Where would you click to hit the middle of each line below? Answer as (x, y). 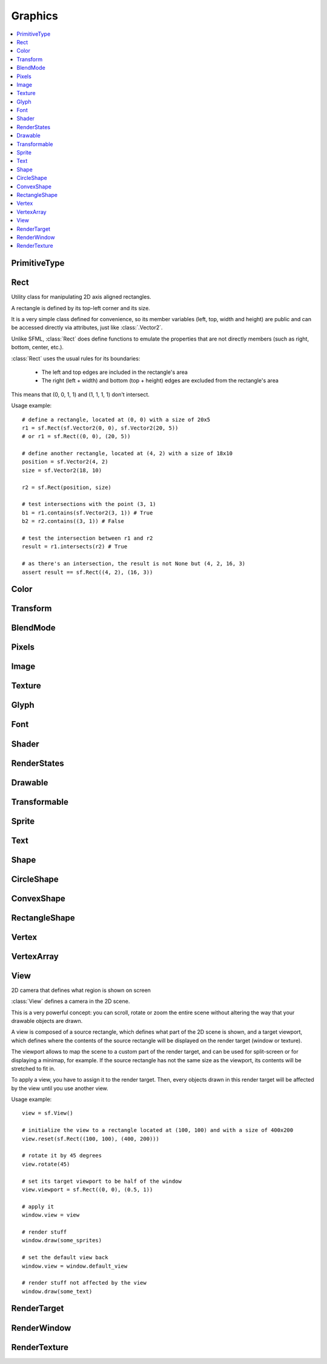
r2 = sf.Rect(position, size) (67, 487)
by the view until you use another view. (60, 1088)
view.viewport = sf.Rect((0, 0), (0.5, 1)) (88, 1189)
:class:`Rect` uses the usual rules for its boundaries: (76, 358)
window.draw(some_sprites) (62, 1240)
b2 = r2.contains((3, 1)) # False (73, 521)
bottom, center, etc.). (37, 347)
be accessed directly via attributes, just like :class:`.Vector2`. (87, 328)
